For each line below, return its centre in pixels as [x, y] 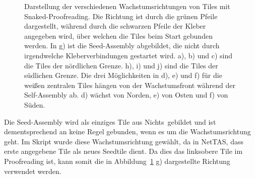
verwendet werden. [33, 171]
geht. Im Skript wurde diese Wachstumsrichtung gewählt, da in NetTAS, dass [124, 141]
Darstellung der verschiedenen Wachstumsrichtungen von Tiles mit [127, 6]
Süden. [35, 104]
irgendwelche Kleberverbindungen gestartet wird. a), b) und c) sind [128, 55]
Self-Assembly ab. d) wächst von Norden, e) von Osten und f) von [126, 95]
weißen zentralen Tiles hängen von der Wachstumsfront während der [130, 85]
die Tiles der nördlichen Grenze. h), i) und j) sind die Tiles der [121, 65]
